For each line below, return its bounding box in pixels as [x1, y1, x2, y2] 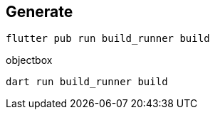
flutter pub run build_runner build [6, 33, 210, 45]
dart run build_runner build [6, 76, 168, 88]
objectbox [6, 54, 53, 67]
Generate [6, 3, 73, 21]
